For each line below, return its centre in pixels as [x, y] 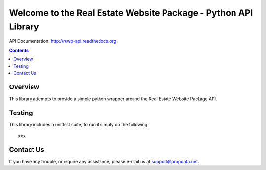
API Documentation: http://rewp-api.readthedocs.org [63, 41]
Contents [19, 50]
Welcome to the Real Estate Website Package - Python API [131, 13]
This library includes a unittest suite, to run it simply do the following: [79, 124]
